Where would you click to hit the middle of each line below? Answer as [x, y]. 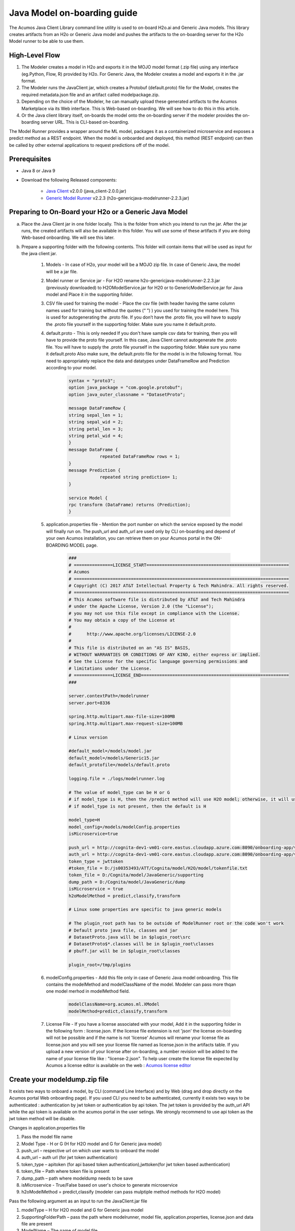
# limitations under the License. [110, 668]
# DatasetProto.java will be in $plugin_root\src [130, 937]
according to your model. [72, 367]
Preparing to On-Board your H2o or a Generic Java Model [98, 212]
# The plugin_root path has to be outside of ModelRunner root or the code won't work [176, 923]
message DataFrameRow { [97, 408]
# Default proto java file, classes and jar [123, 930]
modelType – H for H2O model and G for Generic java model [82, 1210]
